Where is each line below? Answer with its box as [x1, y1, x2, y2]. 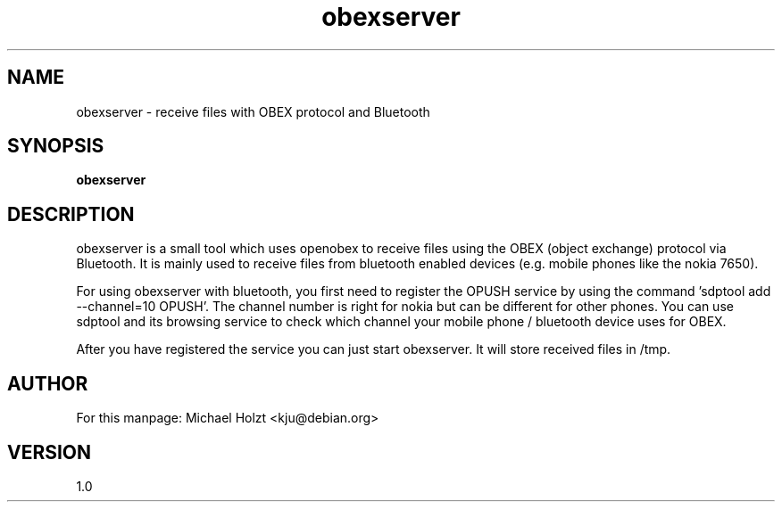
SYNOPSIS [7, 135, 104, 158]
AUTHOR [7, 372, 88, 395]
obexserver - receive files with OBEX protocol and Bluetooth [76, 103, 430, 119]
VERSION [7, 440, 92, 464]
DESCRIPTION [7, 202, 135, 226]
